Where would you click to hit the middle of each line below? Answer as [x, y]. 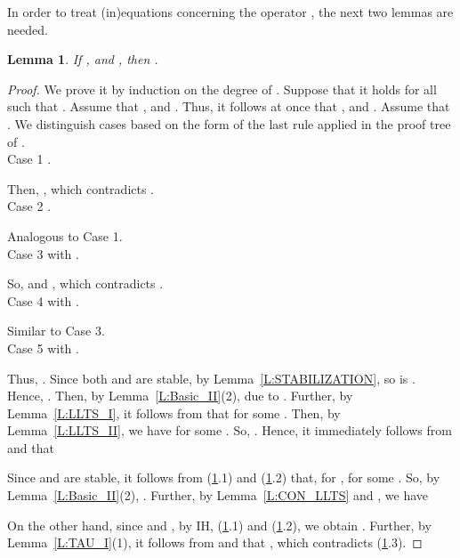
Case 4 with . [43, 300]
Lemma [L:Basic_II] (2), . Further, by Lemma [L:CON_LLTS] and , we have [218, 495]
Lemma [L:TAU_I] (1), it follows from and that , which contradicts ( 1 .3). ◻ [215, 542]
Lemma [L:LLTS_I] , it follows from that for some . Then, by [174, 412]
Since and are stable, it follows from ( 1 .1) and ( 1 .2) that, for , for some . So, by [224, 477]
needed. [28, 29]
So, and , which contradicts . [85, 283]
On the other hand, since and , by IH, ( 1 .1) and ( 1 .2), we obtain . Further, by [219, 525]
